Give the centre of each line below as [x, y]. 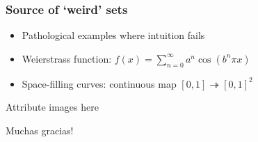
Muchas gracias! [40, 130]
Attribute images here [52, 107]
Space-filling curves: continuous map [99, 83]
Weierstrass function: [67, 58]
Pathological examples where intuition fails [113, 35]
